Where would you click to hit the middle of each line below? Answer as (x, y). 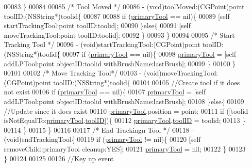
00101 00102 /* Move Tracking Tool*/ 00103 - (73, 73)
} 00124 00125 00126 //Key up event (59, 158)
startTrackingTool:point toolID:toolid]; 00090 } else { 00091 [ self (97, 25)
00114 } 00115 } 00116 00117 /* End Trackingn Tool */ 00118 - (99, 129)
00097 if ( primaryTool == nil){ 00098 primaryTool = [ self (149, 53)
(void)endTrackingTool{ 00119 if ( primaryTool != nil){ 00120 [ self (102, 139)
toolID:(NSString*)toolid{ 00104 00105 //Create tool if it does (147, 82)
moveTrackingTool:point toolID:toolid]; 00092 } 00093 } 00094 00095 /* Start (119, 35)
